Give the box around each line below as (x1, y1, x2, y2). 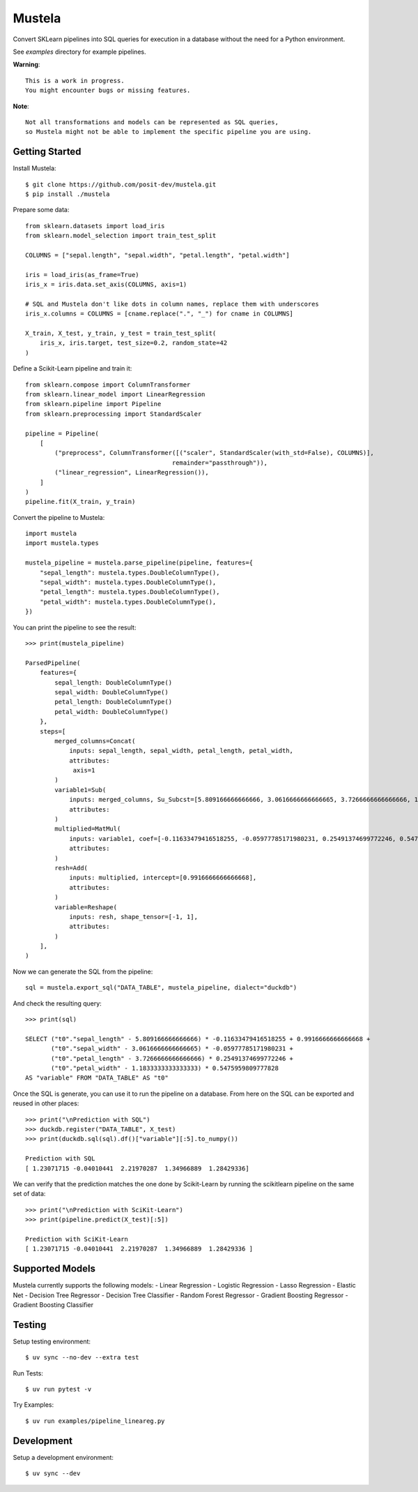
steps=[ (39, 727, 66, 736)
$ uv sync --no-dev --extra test (25, 1354, 139, 1362)
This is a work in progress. (25, 77, 125, 84)
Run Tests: (13, 1368, 43, 1378)
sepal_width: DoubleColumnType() (54, 688, 169, 696)
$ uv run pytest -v (25, 1385, 92, 1394)
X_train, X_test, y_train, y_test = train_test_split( (25, 329, 217, 338)
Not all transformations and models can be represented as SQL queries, (25, 118, 279, 126)
